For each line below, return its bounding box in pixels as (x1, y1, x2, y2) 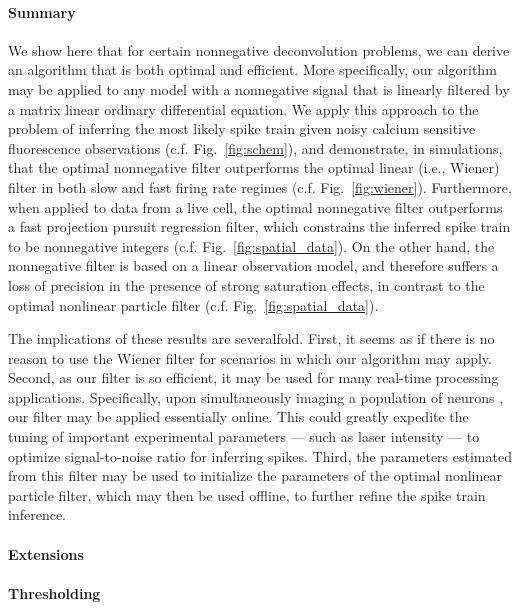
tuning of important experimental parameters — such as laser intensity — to (8, 426, 480, 447)
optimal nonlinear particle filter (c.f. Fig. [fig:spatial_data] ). (8, 294, 379, 315)
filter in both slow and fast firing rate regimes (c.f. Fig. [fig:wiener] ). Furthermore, (8, 176, 512, 197)
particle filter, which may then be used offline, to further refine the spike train (8, 484, 486, 505)
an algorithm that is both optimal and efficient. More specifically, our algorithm (8, 59, 497, 80)
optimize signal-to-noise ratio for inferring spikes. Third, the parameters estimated (8, 445, 512, 466)
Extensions (8, 543, 84, 564)
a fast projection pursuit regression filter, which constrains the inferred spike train (8, 216, 511, 237)
